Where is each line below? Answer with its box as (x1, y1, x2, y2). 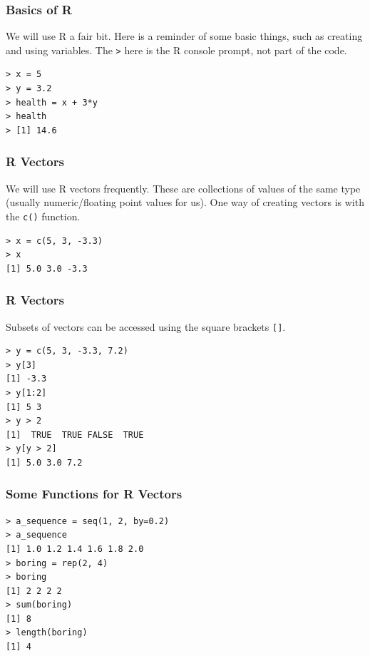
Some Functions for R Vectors (6, 485, 183, 503)
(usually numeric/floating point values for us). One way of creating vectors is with (6, 195, 364, 210)
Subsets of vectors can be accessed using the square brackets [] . (6, 319, 286, 334)
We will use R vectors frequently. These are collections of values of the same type (6, 180, 361, 195)
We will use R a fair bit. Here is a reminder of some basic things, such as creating (6, 29, 363, 43)
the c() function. (6, 208, 81, 223)
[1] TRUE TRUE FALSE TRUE (6, 429, 144, 440)
